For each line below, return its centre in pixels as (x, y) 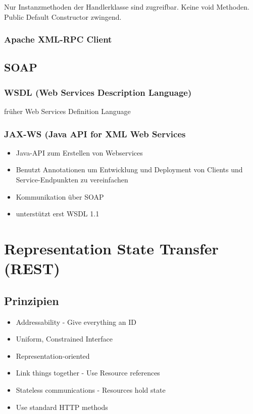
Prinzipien (32, 300)
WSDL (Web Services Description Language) (98, 92)
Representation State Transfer (111, 248)
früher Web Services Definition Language (67, 111)
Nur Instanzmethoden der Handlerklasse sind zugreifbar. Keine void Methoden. (127, 7)
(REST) (32, 268)
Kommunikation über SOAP (60, 196)
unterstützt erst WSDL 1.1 (58, 214)
